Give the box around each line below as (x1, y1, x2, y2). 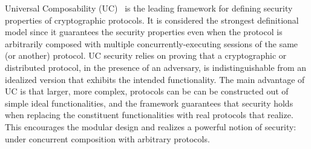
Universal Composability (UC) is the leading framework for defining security (5, 2, 293, 14)
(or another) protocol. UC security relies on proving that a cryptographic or (5, 49, 287, 62)
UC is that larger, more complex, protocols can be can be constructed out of (5, 85, 289, 98)
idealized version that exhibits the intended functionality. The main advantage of (5, 73, 305, 85)
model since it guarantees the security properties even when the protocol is (5, 25, 283, 38)
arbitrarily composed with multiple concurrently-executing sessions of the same (5, 37, 298, 50)
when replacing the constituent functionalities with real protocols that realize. (5, 108, 293, 121)
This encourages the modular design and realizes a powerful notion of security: (5, 120, 296, 133)
